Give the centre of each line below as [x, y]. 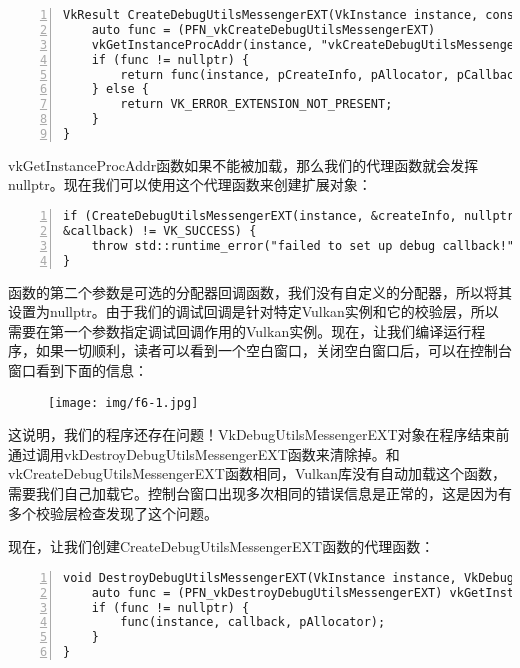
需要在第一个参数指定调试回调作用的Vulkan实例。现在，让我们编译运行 [240, 330]
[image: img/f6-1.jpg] [123, 402]
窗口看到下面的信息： [78, 369]
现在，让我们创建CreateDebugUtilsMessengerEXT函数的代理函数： [221, 546]
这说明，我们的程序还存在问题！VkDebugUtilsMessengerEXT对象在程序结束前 [259, 434]
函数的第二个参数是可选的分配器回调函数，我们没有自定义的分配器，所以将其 [260, 291]
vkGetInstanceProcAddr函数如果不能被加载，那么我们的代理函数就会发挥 [243, 164]
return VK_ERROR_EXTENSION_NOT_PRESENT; [256, 104]
